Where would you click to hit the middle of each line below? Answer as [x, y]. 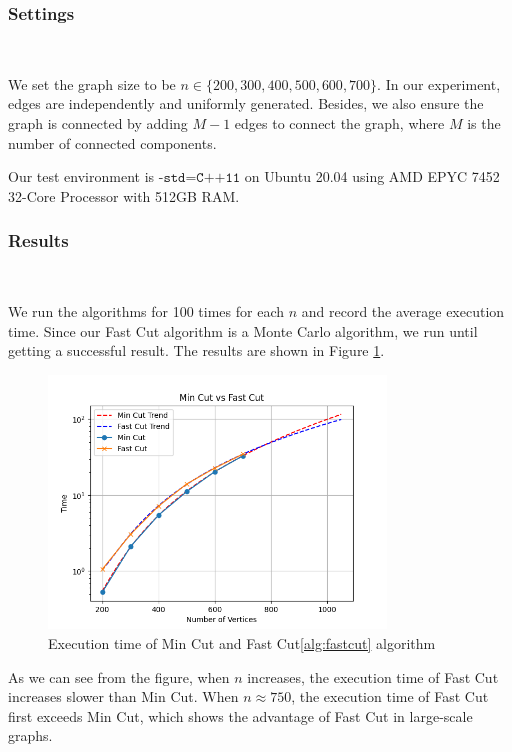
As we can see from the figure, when [119, 676]
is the [484, 123]
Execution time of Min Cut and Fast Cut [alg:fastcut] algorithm [242, 642]
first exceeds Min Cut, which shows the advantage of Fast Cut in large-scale [240, 715]
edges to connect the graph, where [339, 123]
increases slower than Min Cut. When [123, 696]
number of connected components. [112, 142]
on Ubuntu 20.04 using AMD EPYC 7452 [372, 176]
